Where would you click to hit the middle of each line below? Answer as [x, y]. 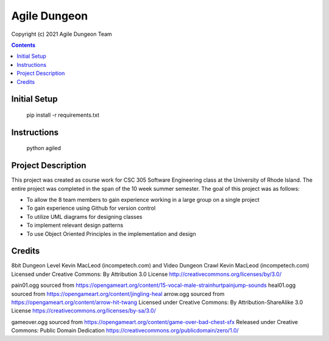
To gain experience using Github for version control [91, 208]
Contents [23, 45]
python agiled [44, 148]
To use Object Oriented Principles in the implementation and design [111, 233]
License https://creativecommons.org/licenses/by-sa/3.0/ [84, 311]
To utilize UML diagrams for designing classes [84, 216]
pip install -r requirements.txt [63, 115]
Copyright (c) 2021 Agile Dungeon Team [62, 34]
